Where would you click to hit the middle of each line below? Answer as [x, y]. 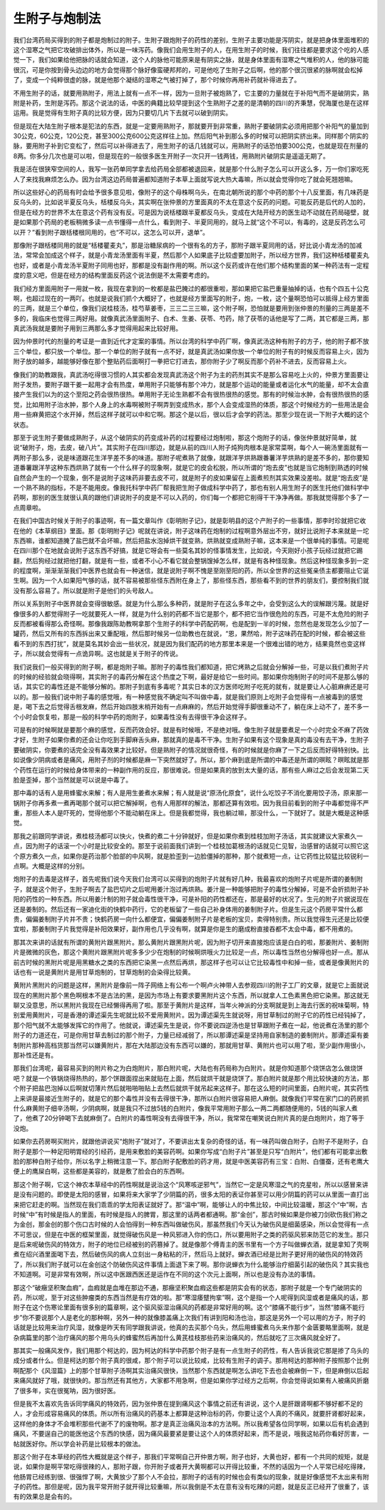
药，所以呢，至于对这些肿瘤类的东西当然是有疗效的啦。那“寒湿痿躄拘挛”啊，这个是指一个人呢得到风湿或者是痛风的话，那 [191, 1298]
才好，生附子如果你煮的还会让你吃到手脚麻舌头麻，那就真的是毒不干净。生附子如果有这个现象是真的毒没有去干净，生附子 [191, 740]
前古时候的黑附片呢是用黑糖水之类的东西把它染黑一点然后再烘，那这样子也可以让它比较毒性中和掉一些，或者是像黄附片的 [191, 962]
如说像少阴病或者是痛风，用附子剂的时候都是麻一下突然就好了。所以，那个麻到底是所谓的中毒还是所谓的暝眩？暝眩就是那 [191, 760]
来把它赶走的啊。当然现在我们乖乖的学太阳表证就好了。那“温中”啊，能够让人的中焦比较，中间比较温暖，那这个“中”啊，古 [190, 1204]
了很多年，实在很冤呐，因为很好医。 [66, 1390]
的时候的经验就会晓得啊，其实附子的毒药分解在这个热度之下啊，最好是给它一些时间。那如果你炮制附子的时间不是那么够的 [191, 676]
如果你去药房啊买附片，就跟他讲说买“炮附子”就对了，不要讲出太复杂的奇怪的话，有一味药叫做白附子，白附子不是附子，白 [191, 1142]
